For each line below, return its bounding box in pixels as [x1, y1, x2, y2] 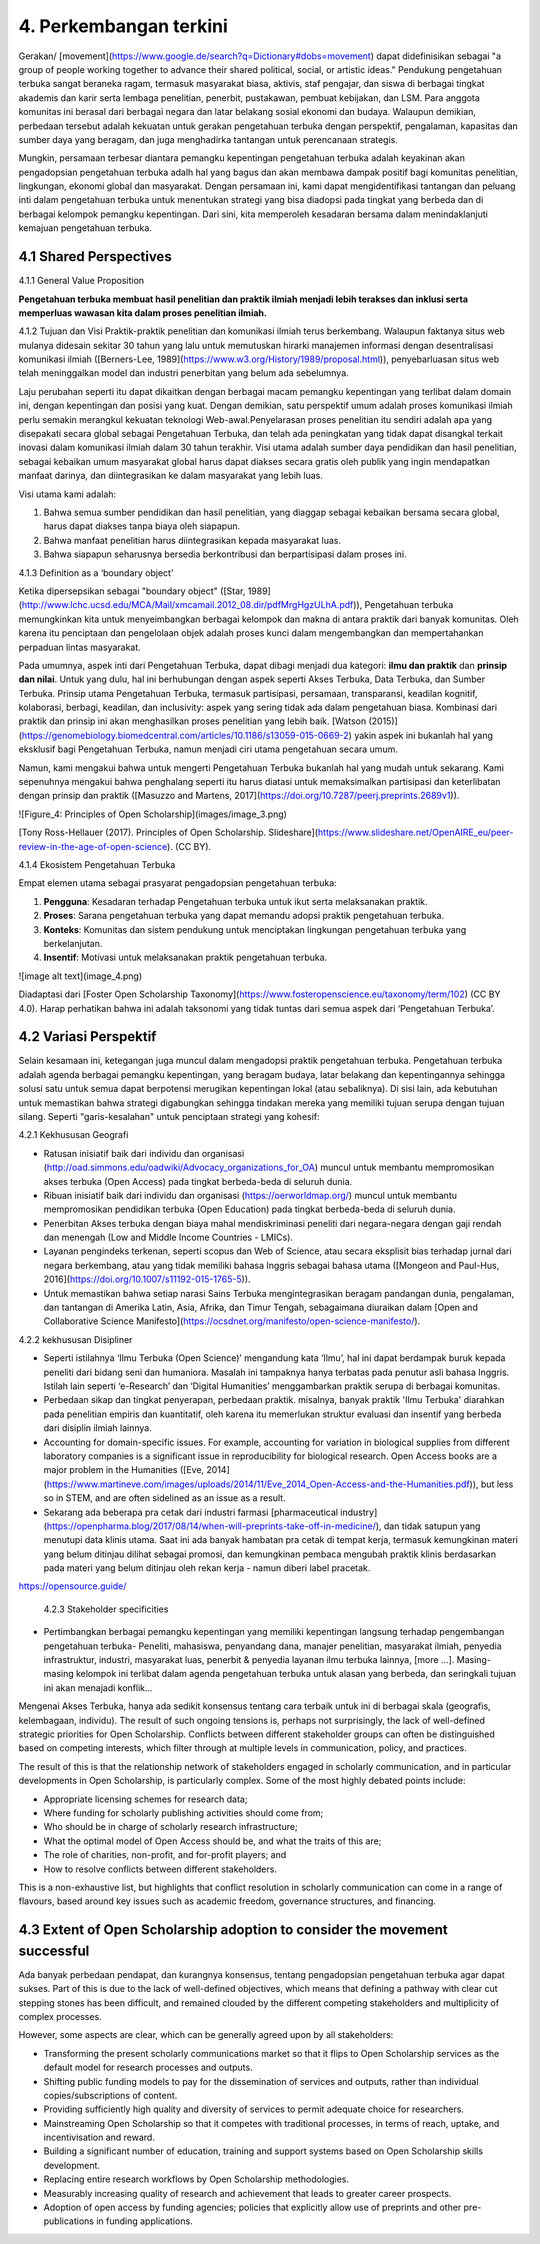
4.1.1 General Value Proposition [18, 275, 145, 287]
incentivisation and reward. [43, 2131, 155, 2144]
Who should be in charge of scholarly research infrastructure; [43, 1821, 299, 1833]
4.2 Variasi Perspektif [18, 1028, 157, 1045]
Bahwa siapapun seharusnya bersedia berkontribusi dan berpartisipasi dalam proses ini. [43, 548, 407, 560]
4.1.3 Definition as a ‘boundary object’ [18, 566, 174, 579]
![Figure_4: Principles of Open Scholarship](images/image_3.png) [18, 808, 287, 820]
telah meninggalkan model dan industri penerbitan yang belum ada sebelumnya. [18, 367, 349, 379]
